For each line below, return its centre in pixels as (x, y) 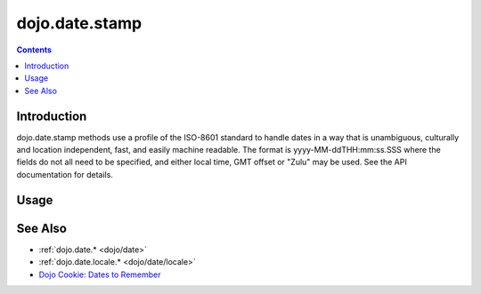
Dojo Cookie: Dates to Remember (100, 274)
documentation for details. (65, 174)
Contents (34, 50)
